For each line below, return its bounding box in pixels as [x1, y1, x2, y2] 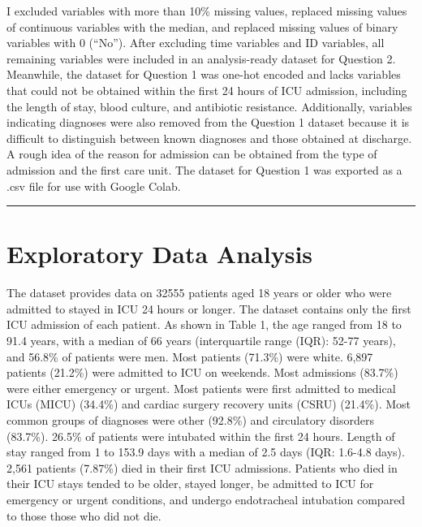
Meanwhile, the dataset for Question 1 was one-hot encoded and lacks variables [6, 66, 401, 83]
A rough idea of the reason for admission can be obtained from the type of [6, 145, 377, 162]
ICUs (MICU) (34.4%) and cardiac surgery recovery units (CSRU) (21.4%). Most [6, 395, 411, 413]
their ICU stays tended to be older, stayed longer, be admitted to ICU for [6, 475, 374, 492]
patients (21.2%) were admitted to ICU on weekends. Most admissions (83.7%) [6, 364, 398, 381]
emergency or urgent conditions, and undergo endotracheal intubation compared [6, 490, 406, 508]
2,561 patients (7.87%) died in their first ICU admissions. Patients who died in [6, 459, 398, 476]
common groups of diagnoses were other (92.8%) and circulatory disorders [6, 412, 374, 428]
